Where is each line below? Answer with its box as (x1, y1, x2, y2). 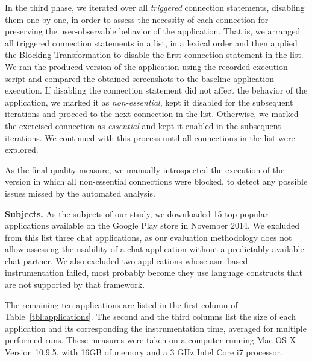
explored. (5, 143, 39, 156)
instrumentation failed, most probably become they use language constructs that (5, 266, 303, 279)
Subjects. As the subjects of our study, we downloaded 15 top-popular (5, 207, 269, 220)
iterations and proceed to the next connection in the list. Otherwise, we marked (5, 107, 299, 120)
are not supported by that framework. (5, 278, 145, 291)
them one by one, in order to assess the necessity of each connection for (5, 13, 269, 25)
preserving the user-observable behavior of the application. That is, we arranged (5, 25, 301, 37)
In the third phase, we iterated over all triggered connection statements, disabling (5, 1, 305, 13)
